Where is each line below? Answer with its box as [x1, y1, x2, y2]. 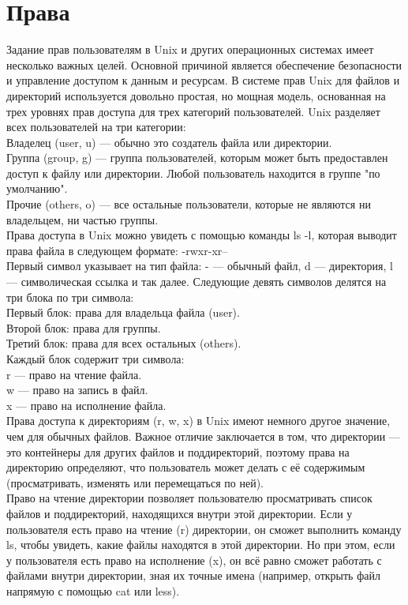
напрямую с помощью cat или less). [6, 582, 180, 599]
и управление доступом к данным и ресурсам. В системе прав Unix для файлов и [6, 72, 400, 88]
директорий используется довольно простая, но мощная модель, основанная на [6, 87, 386, 103]
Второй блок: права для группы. [6, 319, 161, 336]
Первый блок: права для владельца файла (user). [6, 304, 240, 321]
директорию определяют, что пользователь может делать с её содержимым [6, 459, 365, 475]
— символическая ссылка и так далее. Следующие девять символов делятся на [6, 273, 387, 290]
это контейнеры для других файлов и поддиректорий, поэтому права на [6, 443, 350, 460]
